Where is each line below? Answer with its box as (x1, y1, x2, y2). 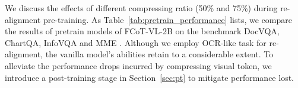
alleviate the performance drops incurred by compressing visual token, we (5, 59, 272, 71)
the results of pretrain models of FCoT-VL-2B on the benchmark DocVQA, (5, 25, 280, 37)
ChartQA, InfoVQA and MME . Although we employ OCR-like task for (5, 36, 267, 48)
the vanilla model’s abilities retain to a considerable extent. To (45, 48, 274, 60)
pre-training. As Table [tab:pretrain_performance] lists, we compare (43, 13, 292, 25)
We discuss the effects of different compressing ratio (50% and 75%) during (5, 2, 278, 14)
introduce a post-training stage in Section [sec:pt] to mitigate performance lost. (5, 71, 294, 83)
